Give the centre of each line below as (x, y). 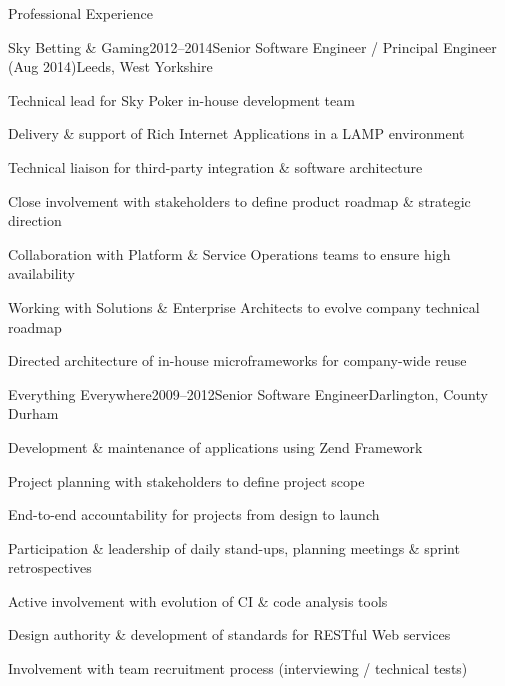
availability (41, 273)
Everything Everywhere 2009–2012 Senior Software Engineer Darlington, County (248, 393)
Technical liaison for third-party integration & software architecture (215, 166)
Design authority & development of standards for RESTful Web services (229, 634)
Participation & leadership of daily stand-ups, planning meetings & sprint (234, 547)
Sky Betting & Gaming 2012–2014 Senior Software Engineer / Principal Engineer (252, 46)
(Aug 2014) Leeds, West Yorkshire (110, 66)
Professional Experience (80, 13)
